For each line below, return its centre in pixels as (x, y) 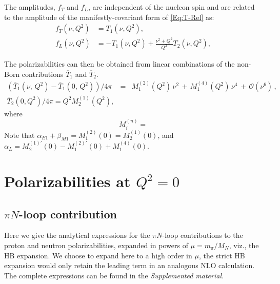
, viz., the (244, 245)
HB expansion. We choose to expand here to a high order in (98, 255)
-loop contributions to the (203, 235)
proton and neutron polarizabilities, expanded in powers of (96, 245)
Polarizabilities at (67, 181)
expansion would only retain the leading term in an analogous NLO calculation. (129, 265)
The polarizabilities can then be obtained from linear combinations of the (119, 64)
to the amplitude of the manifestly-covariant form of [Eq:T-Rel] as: (109, 17)
